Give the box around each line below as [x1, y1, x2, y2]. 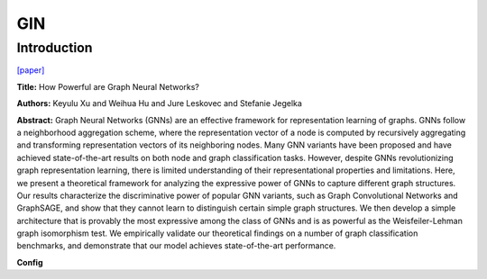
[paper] [16, 65, 45, 76]
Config [16, 256, 43, 267]
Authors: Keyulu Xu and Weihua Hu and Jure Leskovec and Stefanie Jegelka [16, 98, 302, 109]
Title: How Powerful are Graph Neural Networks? [16, 81, 200, 92]
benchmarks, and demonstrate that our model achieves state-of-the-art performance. [16, 240, 336, 251]
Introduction [16, 40, 93, 56]
